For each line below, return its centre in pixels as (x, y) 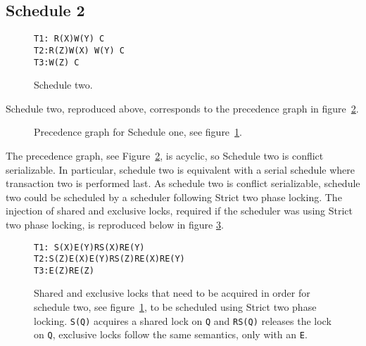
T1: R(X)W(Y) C (69, 39)
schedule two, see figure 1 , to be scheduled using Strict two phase (175, 307)
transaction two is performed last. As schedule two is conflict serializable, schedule (183, 183)
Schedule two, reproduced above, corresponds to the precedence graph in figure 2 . (182, 108)
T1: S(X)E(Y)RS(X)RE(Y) (89, 247)
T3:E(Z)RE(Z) (64, 270)
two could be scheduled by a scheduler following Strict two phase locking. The (174, 197)
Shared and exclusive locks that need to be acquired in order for (172, 293)
